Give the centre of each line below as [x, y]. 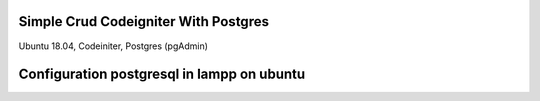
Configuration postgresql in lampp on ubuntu [162, 74]
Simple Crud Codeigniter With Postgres [144, 21]
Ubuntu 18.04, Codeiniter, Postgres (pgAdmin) [113, 46]
